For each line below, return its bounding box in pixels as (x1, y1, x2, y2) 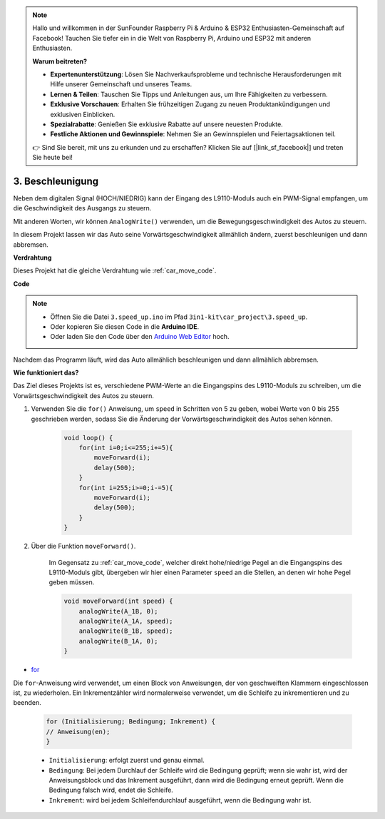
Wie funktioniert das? (13, 368, 79, 377)
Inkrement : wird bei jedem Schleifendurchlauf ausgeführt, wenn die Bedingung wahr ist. (48, 795, 312, 804)
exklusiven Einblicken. (50, 110, 115, 118)
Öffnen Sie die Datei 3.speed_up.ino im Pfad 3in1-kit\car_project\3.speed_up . (50, 312, 308, 321)
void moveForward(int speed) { (63, 597, 174, 606)
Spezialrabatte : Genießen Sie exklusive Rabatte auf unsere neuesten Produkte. (50, 120, 283, 128)
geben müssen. (48, 578, 95, 586)
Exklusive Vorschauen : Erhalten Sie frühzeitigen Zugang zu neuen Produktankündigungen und (50, 100, 331, 108)
